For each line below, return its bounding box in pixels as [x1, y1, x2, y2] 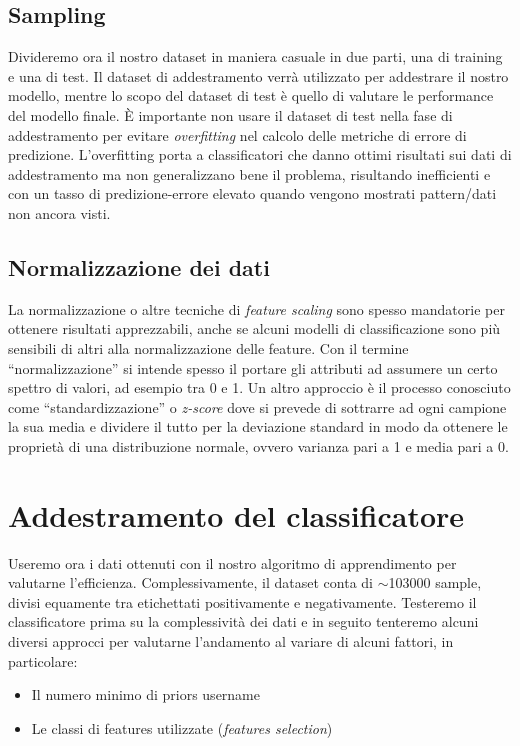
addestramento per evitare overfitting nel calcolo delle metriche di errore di [8, 124, 467, 145]
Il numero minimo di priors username [31, 684, 260, 705]
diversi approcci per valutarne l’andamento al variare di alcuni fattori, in [8, 631, 454, 651]
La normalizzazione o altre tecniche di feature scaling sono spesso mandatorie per [8, 298, 505, 319]
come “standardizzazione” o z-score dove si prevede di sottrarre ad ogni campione [8, 396, 507, 417]
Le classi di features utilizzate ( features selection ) [31, 717, 333, 738]
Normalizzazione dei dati [8, 251, 270, 282]
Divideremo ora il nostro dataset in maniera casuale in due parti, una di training [8, 46, 503, 67]
